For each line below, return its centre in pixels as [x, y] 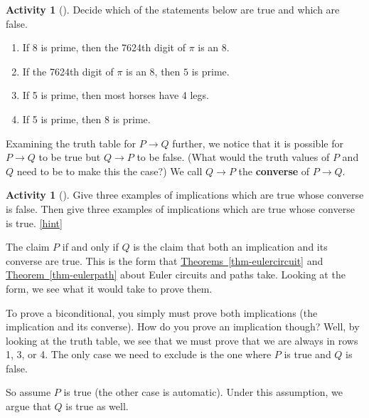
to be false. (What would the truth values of [233, 157]
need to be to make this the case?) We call [109, 171]
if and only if [90, 247]
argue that [28, 406]
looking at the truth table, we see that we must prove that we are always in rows [182, 340]
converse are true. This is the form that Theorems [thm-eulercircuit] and [165, 260]
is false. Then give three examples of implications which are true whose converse [180, 208]
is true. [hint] [34, 223]
